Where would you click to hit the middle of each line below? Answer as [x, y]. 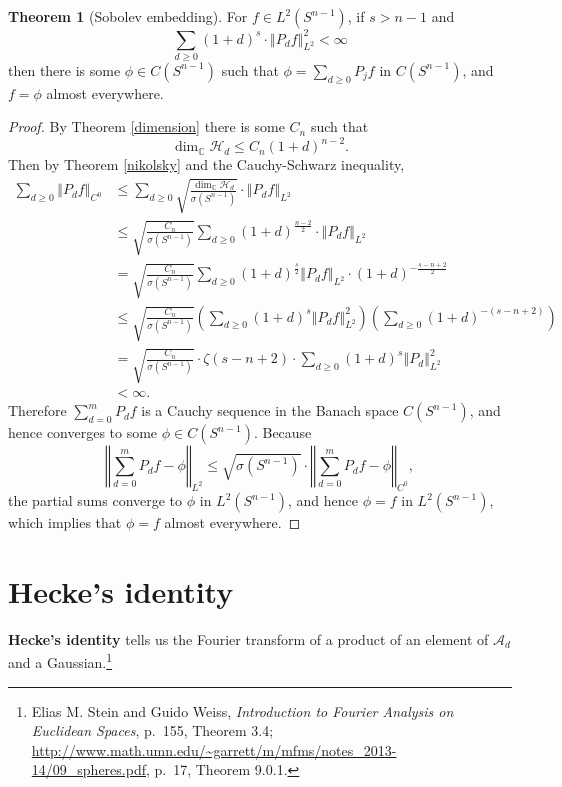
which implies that [65, 522]
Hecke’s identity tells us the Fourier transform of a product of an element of [248, 638]
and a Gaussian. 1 [60, 660]
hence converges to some [83, 432]
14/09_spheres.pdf [88, 769]
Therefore [37, 410]
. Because [282, 432]
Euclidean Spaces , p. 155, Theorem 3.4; [152, 730]
